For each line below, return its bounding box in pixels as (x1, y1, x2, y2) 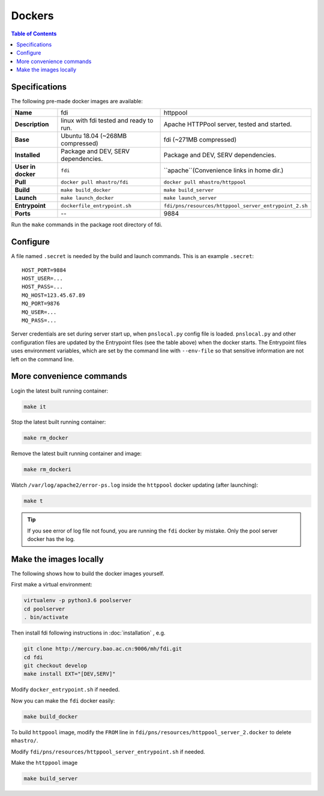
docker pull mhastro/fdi (61, 179, 129, 185)
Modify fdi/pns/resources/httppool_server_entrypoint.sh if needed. (11, 748, 205, 755)
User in (14, 163, 36, 171)
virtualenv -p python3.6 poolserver (23, 597, 132, 604)
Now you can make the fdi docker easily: (11, 697, 115, 704)
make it (23, 403, 46, 410)
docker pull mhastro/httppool (163, 179, 246, 185)
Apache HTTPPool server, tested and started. (163, 120, 292, 128)
